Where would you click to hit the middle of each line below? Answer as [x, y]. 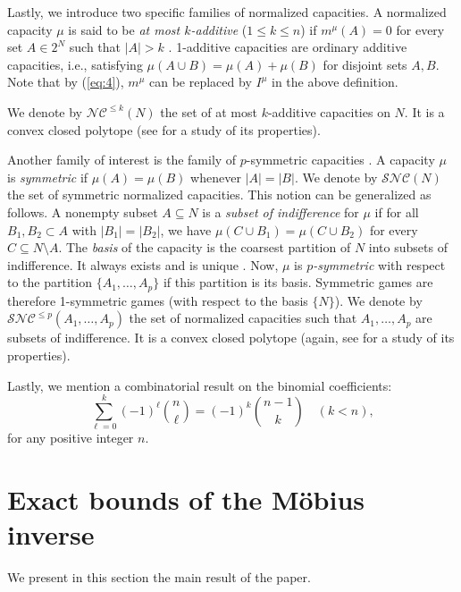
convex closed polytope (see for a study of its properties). [164, 129]
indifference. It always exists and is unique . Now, [143, 264]
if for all [397, 211]
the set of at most [209, 111]
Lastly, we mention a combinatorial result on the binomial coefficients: [200, 385]
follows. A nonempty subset [83, 211]
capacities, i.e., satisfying [75, 64]
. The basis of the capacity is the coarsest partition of [205, 247]
